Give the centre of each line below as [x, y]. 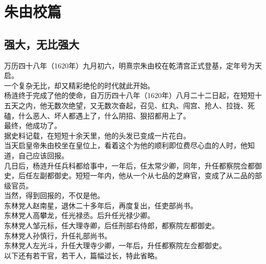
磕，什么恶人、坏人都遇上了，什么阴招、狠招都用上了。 [97, 115]
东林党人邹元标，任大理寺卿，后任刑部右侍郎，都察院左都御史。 [112, 225]
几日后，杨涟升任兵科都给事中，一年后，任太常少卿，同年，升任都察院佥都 [129, 165]
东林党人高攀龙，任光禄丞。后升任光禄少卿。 [79, 215]
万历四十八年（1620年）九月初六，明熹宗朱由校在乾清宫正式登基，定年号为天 [133, 65]
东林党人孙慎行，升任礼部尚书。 [58, 235]
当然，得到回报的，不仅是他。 [54, 195]
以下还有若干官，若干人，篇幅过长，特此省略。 [83, 255]
